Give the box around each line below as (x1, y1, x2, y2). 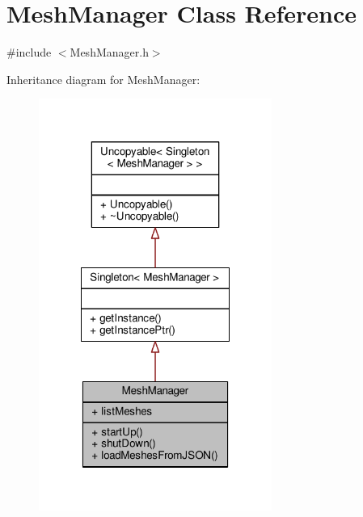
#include (6, 44, 52, 61)
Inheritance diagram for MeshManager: (6, 70, 200, 87)
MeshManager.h (70, 44, 149, 61)
